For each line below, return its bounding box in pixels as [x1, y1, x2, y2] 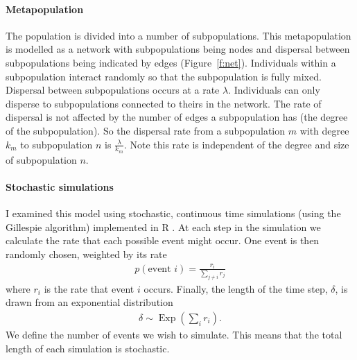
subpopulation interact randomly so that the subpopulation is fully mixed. [6, 69, 322, 83]
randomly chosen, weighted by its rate [6, 246, 167, 261]
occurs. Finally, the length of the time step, [143, 281, 328, 295]
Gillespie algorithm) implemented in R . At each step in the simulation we [6, 219, 321, 234]
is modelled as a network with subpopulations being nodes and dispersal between [6, 42, 350, 56]
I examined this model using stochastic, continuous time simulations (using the [6, 206, 341, 221]
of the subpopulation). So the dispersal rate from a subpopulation [6, 123, 286, 137]
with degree [299, 123, 349, 137]
